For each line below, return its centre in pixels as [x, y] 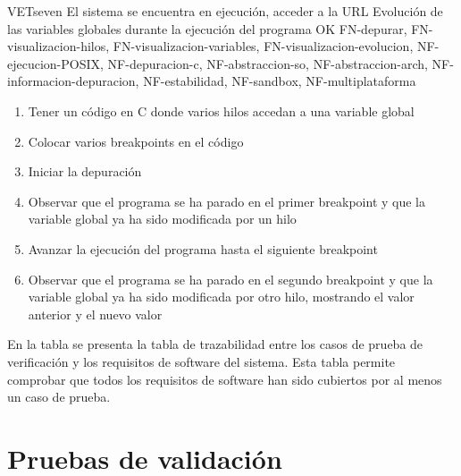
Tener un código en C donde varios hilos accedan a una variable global [221, 110]
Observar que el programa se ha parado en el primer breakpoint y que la [226, 201]
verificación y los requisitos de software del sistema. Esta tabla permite [201, 361]
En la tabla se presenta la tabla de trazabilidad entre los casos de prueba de [215, 344]
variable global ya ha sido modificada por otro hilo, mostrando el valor [221, 297]
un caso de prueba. [59, 397]
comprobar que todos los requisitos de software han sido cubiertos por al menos [225, 379]
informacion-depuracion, [73, 81]
